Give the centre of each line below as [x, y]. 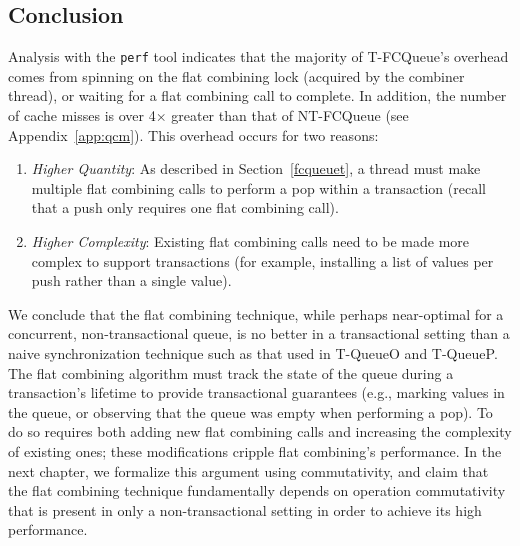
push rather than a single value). [131, 280]
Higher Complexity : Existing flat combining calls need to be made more [250, 241]
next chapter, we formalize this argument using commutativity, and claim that [248, 470]
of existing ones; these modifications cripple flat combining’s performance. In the [255, 450]
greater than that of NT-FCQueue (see [290, 115]
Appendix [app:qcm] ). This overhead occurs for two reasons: [193, 134]
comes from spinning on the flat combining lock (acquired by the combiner [236, 75]
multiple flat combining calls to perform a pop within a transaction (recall [258, 187]
